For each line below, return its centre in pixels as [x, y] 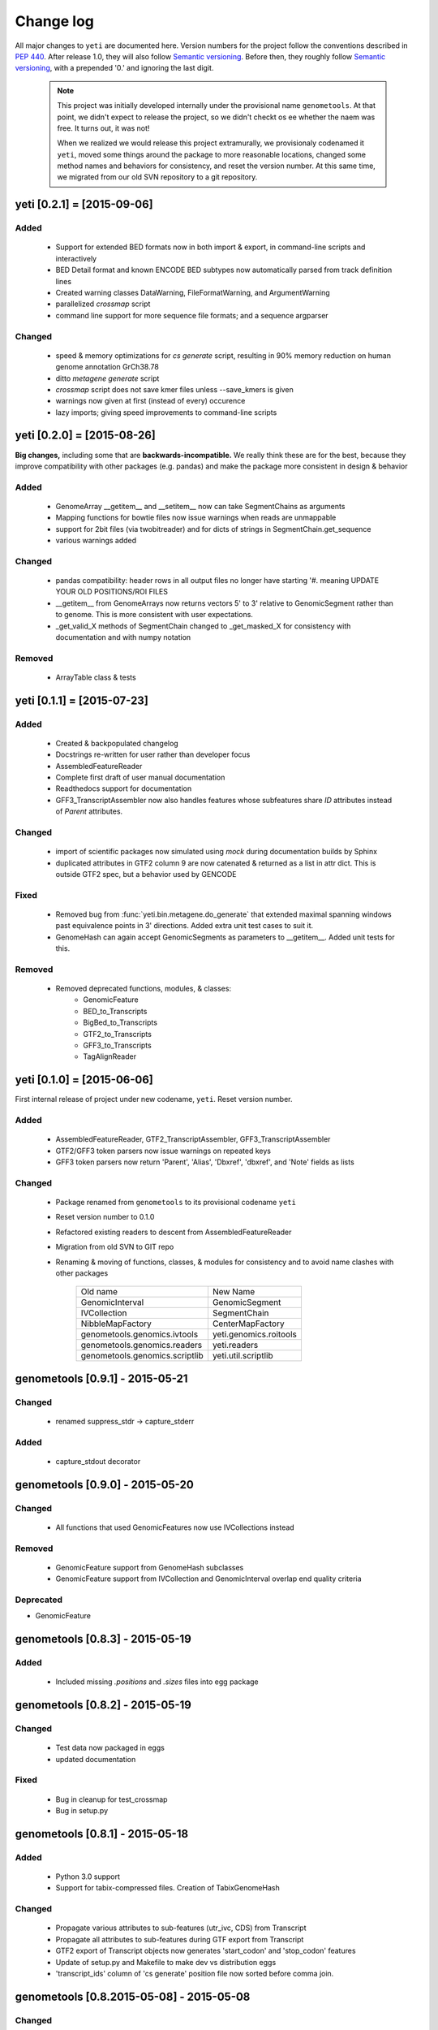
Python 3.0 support [88, 1877]
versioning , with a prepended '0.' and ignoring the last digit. [114, 68]
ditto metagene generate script [107, 378]
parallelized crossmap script [103, 304]
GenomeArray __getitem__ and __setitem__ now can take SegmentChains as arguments [200, 506]
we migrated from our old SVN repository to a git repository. [157, 177]
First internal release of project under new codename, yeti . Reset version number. [154, 1099]
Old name [99, 1292]
